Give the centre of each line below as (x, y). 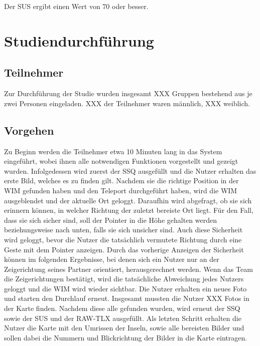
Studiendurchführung (79, 40)
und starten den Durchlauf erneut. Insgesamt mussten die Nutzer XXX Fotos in (127, 298)
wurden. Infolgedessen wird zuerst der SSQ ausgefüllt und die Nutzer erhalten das (130, 170)
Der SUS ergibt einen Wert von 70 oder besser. (76, 6)
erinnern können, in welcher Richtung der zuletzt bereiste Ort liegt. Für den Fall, (129, 210)
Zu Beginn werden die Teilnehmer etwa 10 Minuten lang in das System (113, 151)
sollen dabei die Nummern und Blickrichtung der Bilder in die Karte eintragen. (126, 337)
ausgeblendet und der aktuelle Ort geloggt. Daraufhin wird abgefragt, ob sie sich (128, 200)
